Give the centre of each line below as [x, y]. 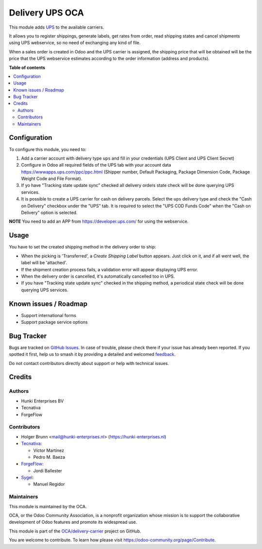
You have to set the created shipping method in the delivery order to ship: [82, 247]
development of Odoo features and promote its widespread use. [73, 522]
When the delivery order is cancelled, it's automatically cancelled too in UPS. [98, 276]
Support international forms [49, 315]
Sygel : [27, 478]
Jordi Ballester [48, 470]
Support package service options [54, 322]
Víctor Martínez [49, 450]
